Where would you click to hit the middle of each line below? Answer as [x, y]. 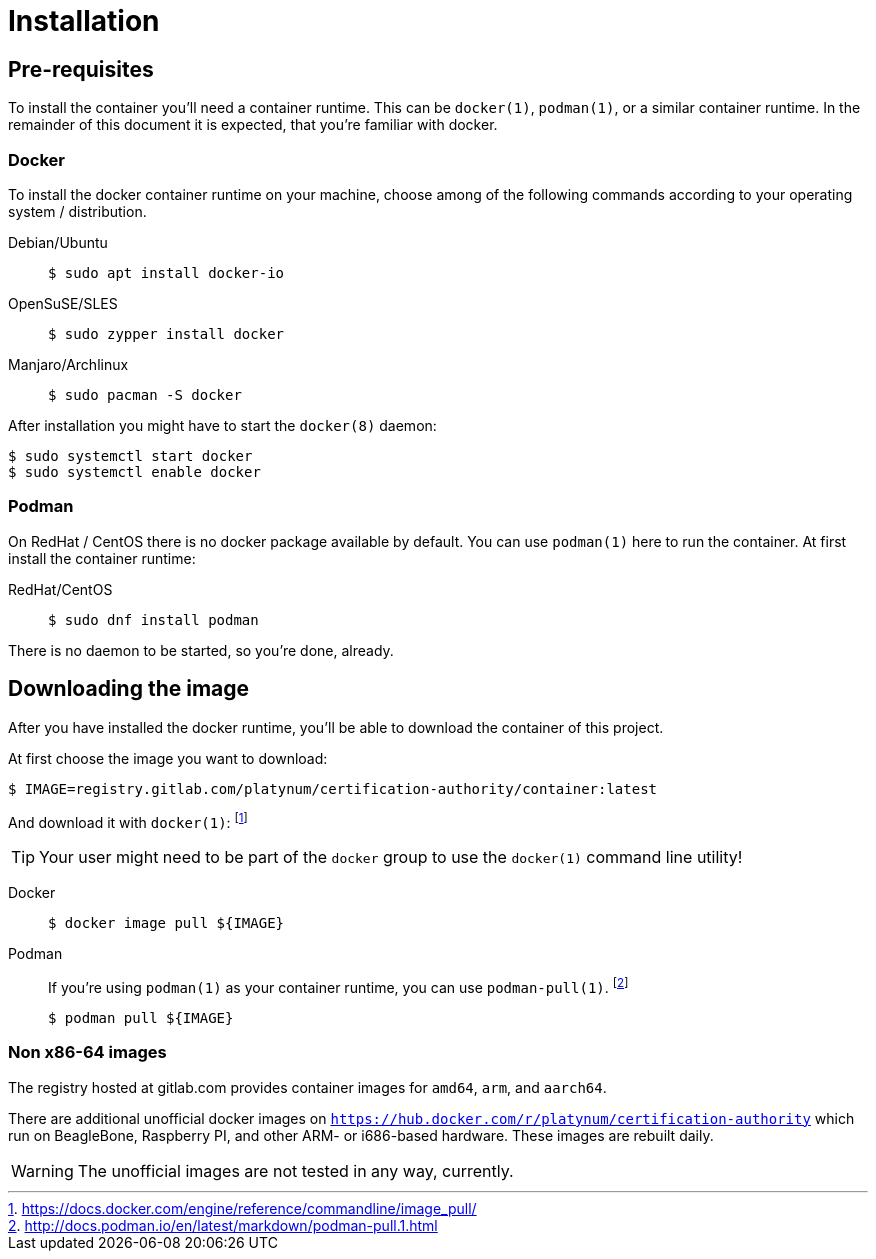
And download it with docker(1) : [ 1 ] [128, 820]
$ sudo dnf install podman [153, 619]
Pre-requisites [81, 69]
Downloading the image [129, 689]
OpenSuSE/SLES [63, 303]
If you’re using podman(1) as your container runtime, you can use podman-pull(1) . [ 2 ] [338, 986]
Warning [42, 1170]
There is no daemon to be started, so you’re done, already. [201, 650]
